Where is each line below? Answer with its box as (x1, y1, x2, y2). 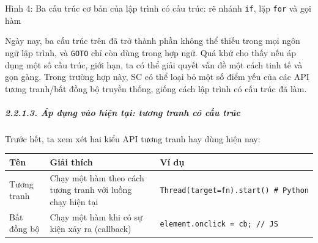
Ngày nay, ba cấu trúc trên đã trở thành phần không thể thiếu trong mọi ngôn (5, 34, 300, 47)
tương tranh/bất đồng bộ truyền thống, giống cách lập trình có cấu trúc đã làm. (5, 82, 307, 95)
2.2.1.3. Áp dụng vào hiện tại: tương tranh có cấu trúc (5, 106, 240, 118)
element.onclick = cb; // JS (160, 219, 278, 228)
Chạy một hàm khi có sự (50, 210, 142, 223)
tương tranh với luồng (50, 183, 132, 196)
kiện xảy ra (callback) (50, 222, 131, 235)
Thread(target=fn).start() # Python (160, 186, 309, 195)
